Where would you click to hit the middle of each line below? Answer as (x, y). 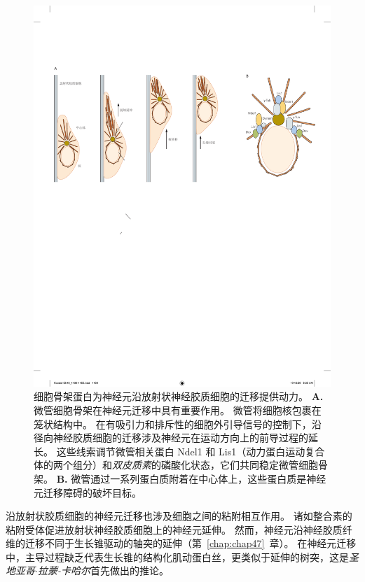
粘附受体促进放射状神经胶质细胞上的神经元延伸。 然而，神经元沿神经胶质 (174, 529)
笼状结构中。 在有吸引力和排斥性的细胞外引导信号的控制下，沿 (178, 424)
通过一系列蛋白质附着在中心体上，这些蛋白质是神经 (208, 478)
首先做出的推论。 (129, 570)
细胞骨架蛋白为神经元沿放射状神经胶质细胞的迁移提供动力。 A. (179, 396)
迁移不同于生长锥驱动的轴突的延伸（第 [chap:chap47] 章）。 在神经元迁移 (191, 543)
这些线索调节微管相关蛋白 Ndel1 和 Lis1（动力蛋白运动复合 (191, 451)
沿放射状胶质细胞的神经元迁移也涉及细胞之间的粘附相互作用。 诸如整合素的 (179, 516)
